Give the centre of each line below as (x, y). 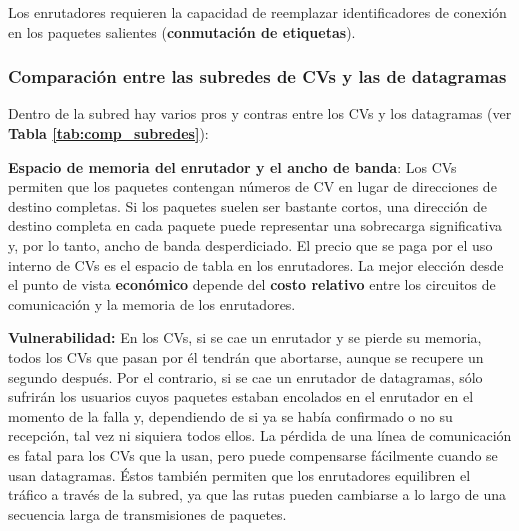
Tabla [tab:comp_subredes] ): (108, 133)
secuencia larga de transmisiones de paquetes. (147, 513)
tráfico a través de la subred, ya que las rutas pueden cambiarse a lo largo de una (257, 494)
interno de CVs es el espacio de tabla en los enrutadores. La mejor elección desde (256, 264)
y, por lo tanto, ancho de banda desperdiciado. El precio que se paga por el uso (250, 244)
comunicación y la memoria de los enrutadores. (152, 303)
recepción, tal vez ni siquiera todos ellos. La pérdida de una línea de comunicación (260, 435)
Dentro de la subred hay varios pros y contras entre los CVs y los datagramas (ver (260, 113)
